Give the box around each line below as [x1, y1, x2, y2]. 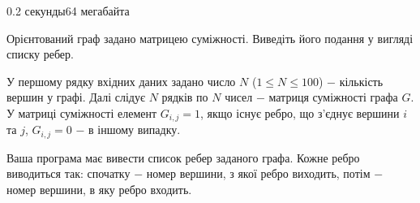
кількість [339, 72, 384, 89]
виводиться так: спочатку [6, 165, 131, 182]
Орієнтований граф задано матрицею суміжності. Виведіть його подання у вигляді [6, 29, 414, 46]
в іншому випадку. [88, 121, 181, 138]
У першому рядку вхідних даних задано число [6, 72, 236, 89]
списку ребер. [6, 45, 74, 63]
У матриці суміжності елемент [6, 104, 157, 121]
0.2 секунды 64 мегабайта [6, 2, 130, 19]
